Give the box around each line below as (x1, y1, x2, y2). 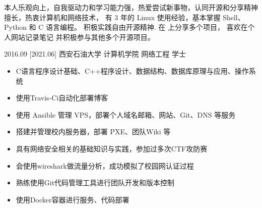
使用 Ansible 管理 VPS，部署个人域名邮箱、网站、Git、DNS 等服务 (16, 109, 236, 120)
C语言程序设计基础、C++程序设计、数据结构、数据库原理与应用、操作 (16, 65, 249, 76)
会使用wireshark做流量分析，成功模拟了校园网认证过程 (16, 160, 194, 171)
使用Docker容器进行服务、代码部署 (16, 194, 129, 204)
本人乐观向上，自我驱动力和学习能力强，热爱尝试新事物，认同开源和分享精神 (4, 2, 258, 12)
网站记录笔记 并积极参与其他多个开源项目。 (11, 31, 155, 42)
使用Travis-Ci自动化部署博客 (16, 92, 108, 103)
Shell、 (223, 12, 245, 22)
